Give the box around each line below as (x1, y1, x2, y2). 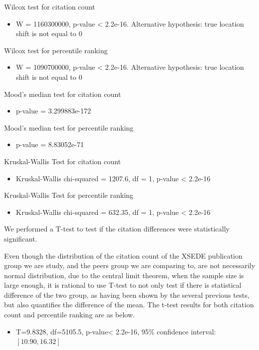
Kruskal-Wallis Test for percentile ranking (4, 190, 134, 200)
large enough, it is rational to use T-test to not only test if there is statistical (4, 280, 241, 290)
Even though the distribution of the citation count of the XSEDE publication (4, 250, 243, 261)
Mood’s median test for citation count (4, 88, 121, 99)
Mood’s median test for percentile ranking (4, 122, 134, 133)
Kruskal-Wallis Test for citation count (4, 156, 121, 166)
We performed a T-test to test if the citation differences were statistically (4, 223, 230, 234)
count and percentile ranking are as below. (4, 309, 135, 320)
